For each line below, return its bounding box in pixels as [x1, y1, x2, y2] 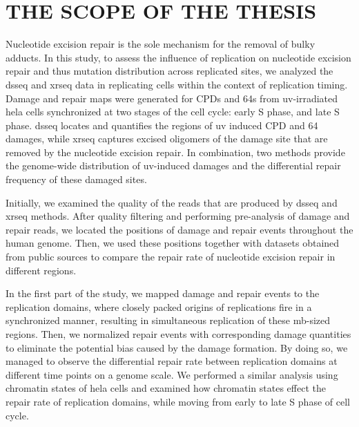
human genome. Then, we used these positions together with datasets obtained [6, 236, 340, 250]
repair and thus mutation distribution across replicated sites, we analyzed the [6, 64, 333, 78]
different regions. [6, 263, 77, 277]
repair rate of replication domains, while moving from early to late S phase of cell [6, 394, 350, 408]
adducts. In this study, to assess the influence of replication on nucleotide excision [6, 50, 351, 64]
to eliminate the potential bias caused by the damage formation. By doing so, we [6, 340, 348, 354]
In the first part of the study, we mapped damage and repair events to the [6, 286, 320, 301]
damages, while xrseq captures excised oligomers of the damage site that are [6, 131, 328, 146]
